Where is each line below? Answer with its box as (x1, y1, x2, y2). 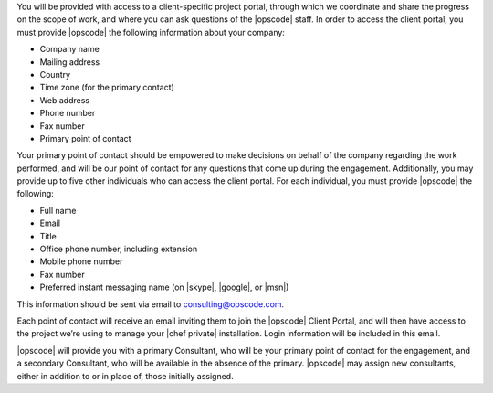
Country (39, 69, 71, 80)
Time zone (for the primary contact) (39, 82, 175, 93)
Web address (39, 94, 90, 105)
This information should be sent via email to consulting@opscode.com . (16, 298, 285, 310)
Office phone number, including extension (39, 243, 198, 255)
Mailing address (39, 56, 100, 68)
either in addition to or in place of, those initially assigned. (16, 370, 234, 381)
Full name (39, 205, 77, 216)
